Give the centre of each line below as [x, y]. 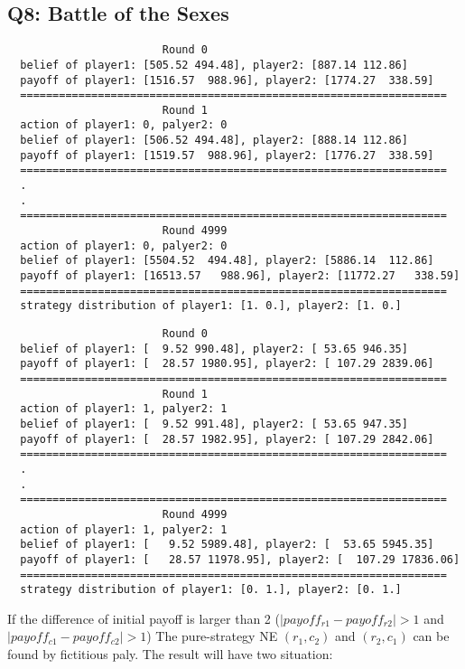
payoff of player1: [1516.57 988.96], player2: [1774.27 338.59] [227, 80]
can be [431, 636]
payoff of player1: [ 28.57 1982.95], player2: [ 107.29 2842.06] [227, 439]
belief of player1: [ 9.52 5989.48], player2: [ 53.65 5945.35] [227, 545]
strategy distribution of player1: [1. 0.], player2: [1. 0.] [211, 306]
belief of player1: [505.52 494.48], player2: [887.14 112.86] [214, 65]
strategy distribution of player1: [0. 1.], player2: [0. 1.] [211, 590]
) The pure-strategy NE [212, 636]
